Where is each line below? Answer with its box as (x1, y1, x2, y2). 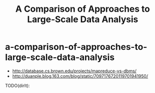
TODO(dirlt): (5, 82, 30, 89)
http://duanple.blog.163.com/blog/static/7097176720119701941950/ (12, 73, 149, 79)
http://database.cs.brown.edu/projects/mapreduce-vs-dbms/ (12, 68, 137, 74)
